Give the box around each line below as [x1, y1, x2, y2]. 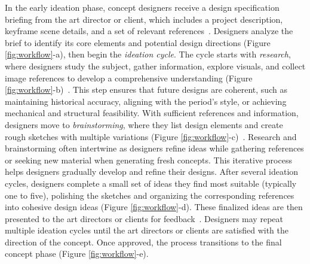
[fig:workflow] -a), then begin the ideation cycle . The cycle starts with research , [5, 48, 291, 60]
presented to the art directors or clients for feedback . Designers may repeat [5, 212, 283, 224]
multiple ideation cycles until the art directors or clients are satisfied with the [5, 224, 289, 236]
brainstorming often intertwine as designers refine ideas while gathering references [5, 142, 304, 154]
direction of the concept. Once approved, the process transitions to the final [5, 235, 282, 248]
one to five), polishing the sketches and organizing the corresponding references [5, 189, 294, 201]
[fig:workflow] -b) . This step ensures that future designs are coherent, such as [5, 83, 287, 96]
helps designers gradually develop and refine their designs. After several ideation [5, 165, 299, 178]
